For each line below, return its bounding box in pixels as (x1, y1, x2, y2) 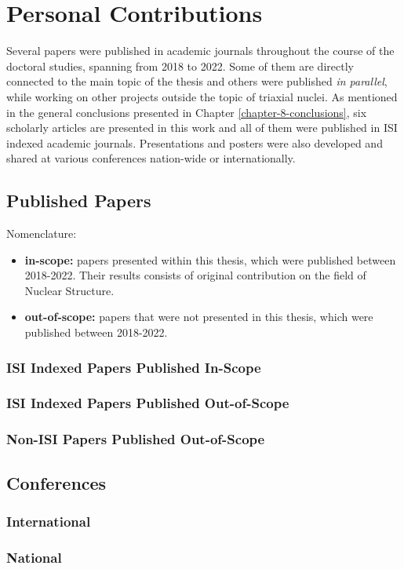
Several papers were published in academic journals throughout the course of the (6, 42, 395, 59)
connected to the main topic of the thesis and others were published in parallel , (6, 73, 388, 89)
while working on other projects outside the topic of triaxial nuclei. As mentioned (6, 88, 398, 104)
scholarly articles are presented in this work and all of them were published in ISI (6, 119, 398, 136)
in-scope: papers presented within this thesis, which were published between (24, 251, 396, 268)
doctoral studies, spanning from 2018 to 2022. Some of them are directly (6, 57, 354, 74)
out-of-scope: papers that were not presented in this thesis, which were (24, 308, 373, 325)
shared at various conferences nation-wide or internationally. (6, 150, 296, 166)
